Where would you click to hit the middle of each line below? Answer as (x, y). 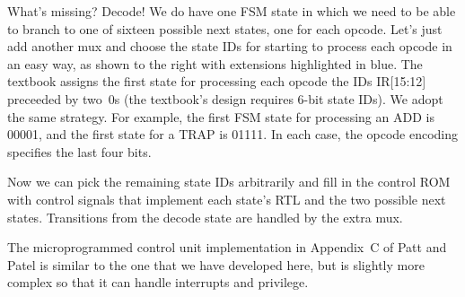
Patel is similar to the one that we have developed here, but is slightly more (216, 264)
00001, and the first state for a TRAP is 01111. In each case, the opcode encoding (233, 134)
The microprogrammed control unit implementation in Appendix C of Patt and (227, 247)
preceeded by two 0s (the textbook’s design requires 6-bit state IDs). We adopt (225, 98)
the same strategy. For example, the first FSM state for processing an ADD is (221, 116)
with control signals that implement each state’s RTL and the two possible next (227, 199)
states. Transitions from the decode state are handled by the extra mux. (205, 217)
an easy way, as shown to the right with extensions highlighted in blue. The (215, 63)
